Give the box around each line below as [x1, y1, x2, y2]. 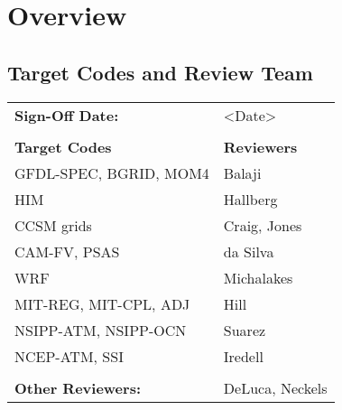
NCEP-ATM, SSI [14, 345, 124, 367]
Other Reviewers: [14, 377, 142, 398]
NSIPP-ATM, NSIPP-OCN [14, 319, 187, 340]
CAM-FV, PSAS [14, 240, 120, 262]
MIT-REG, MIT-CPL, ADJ [14, 293, 190, 314]
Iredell [223, 345, 263, 367]
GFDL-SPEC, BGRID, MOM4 [14, 162, 209, 183]
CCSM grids [14, 214, 92, 236]
